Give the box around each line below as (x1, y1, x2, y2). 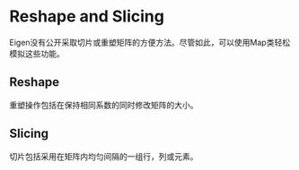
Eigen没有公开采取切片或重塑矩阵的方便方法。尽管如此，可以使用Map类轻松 (9, 37, 290, 47)
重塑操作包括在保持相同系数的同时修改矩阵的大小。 (9, 99, 198, 110)
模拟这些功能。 (9, 47, 65, 59)
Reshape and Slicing (9, 6, 164, 27)
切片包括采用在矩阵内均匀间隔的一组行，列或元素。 (9, 150, 198, 162)
